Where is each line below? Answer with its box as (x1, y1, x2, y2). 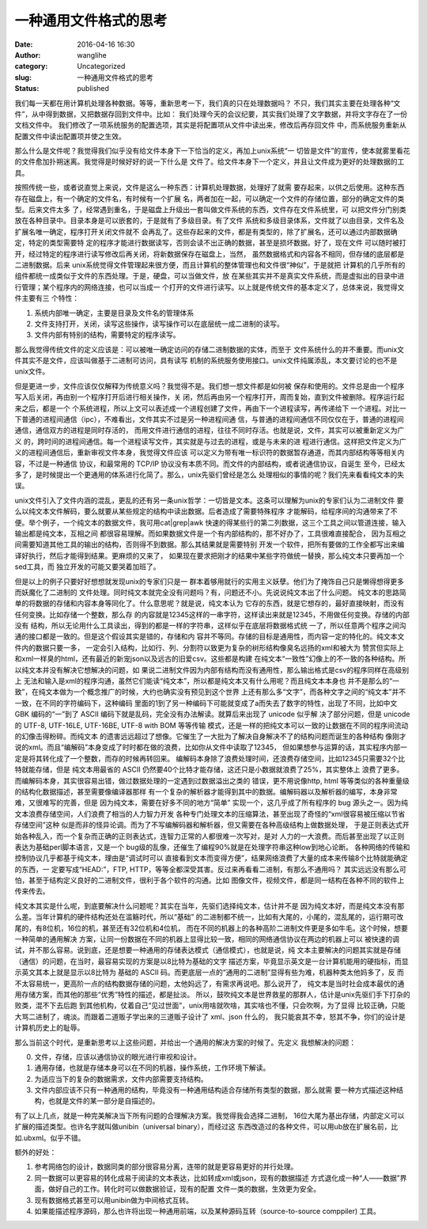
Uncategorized (77, 62, 126, 71)
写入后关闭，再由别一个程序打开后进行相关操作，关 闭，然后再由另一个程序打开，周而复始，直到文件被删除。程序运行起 (14, 393, 405, 402)
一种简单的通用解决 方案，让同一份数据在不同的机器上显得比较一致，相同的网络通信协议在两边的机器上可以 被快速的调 (14, 935, 399, 944)
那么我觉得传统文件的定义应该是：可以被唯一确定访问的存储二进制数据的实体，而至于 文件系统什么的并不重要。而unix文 (14, 344, 405, 354)
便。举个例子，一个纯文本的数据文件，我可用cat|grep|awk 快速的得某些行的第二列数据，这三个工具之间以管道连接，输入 (14, 518, 406, 527)
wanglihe (77, 50, 107, 59)
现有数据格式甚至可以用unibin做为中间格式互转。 (34, 1195, 194, 1204)
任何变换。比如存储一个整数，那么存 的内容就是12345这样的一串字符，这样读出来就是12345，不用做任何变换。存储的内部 (14, 609, 410, 619)
